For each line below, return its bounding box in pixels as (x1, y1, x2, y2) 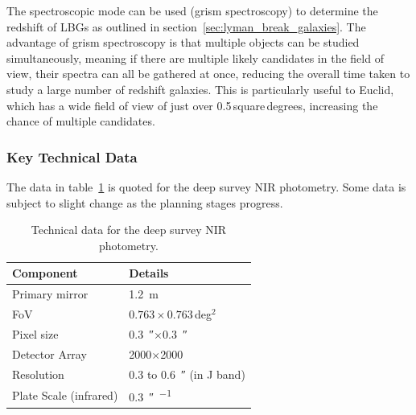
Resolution (12, 365, 64, 382)
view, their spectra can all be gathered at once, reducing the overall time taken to (6, 65, 410, 82)
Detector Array (12, 345, 87, 362)
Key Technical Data (6, 146, 138, 166)
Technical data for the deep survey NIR (31, 221, 227, 238)
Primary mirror (12, 286, 89, 302)
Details (129, 265, 169, 281)
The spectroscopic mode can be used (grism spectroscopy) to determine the (6, 2, 378, 18)
